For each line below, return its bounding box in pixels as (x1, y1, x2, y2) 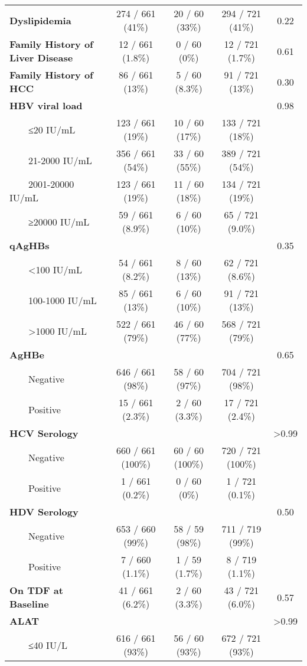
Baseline (9, 597, 49, 610)
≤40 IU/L (28, 638, 67, 652)
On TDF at (9, 583, 63, 597)
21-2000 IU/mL (28, 153, 92, 167)
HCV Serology (9, 426, 79, 440)
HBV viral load (9, 99, 83, 112)
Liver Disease (9, 51, 73, 64)
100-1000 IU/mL (28, 293, 97, 307)
